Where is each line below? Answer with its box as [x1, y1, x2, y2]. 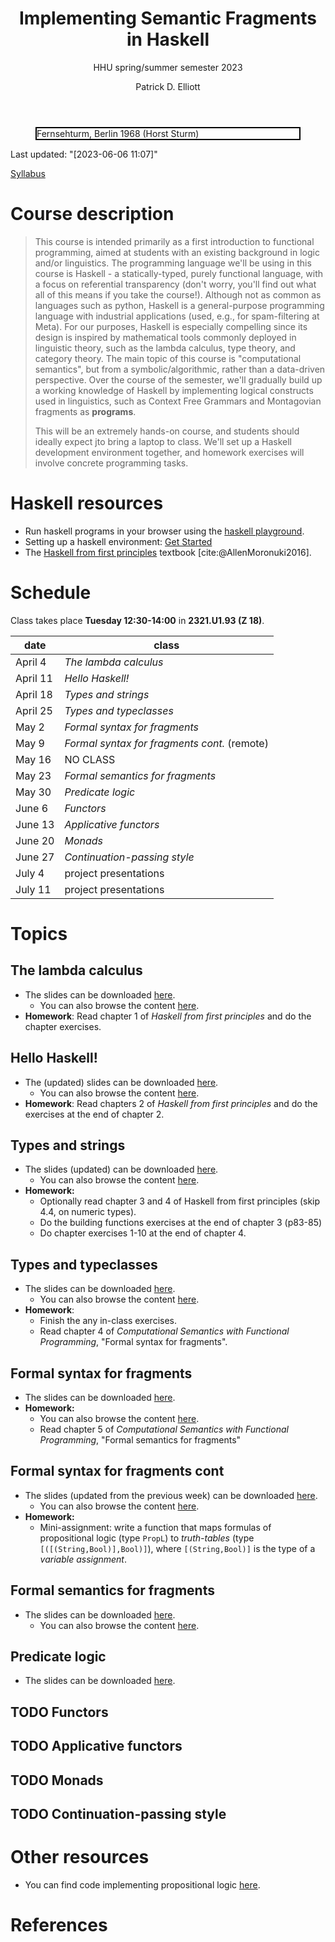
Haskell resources [10, 492, 164, 515]
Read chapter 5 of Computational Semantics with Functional [39, 1423, 289, 1435]
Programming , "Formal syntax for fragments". [39, 1336, 228, 1348]
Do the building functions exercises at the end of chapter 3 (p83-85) [39, 1217, 323, 1229]
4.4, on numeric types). [39, 1206, 137, 1218]
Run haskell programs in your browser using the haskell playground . [24, 525, 305, 537]
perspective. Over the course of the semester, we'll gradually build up [34, 373, 323, 386]
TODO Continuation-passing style [10, 1806, 227, 1822]
